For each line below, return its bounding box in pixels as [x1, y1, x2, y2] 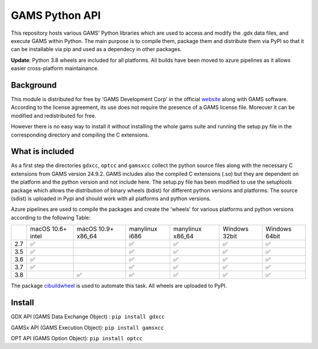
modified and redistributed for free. [11, 112, 97, 119]
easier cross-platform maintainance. [11, 65, 100, 72]
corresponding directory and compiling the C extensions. [11, 131, 150, 138]
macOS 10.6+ [29, 225, 67, 233]
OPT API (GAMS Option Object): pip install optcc [11, 334, 143, 341]
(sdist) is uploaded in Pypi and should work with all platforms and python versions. [11, 195, 211, 202]
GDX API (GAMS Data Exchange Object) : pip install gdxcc [11, 313, 165, 320]
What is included [11, 147, 75, 157]
